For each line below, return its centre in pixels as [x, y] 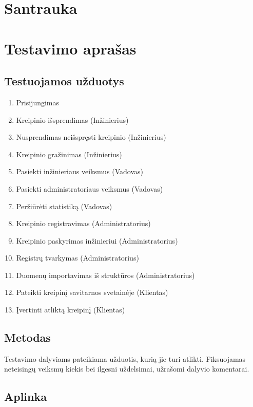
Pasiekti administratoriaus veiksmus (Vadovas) [90, 188]
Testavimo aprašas [70, 48]
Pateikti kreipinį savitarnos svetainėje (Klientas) [92, 292]
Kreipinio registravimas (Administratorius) [83, 223]
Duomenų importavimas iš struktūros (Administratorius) [105, 275]
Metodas [27, 337]
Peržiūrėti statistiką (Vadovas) [64, 206]
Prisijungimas [38, 102]
